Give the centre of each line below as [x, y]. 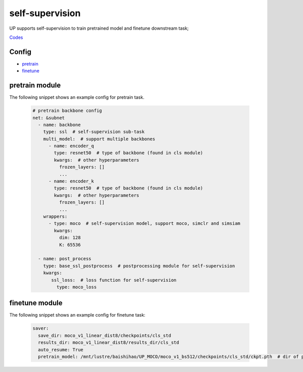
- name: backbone [59, 125]
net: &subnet [49, 118]
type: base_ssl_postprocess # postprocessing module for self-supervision [139, 266]
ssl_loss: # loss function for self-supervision [114, 280]
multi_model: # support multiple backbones [99, 139]
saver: [41, 328]
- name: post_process [65, 259]
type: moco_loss [77, 287]
